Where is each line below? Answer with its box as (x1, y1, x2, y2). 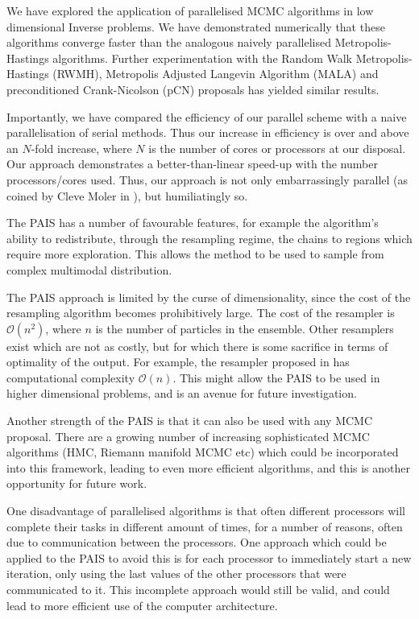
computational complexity (6, 369, 135, 386)
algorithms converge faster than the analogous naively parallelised (6, 34, 331, 51)
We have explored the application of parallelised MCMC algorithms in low (6, 2, 374, 19)
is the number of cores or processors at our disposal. (148, 139, 406, 156)
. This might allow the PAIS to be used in (172, 369, 380, 386)
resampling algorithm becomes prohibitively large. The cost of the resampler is (6, 304, 395, 321)
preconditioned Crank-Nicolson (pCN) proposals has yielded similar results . (6, 80, 380, 97)
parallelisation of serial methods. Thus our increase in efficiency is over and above (6, 124, 409, 141)
